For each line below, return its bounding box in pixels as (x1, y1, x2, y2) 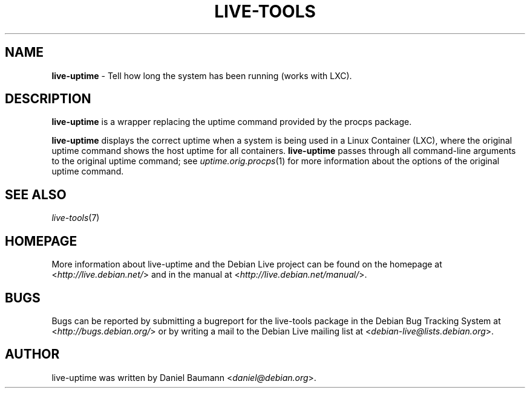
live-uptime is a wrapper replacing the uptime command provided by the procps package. (51, 117, 412, 127)
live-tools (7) (51, 212, 100, 223)
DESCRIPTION (5, 91, 91, 107)
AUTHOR (5, 347, 60, 362)
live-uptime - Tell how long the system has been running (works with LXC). (51, 70, 352, 81)
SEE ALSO (5, 187, 67, 202)
